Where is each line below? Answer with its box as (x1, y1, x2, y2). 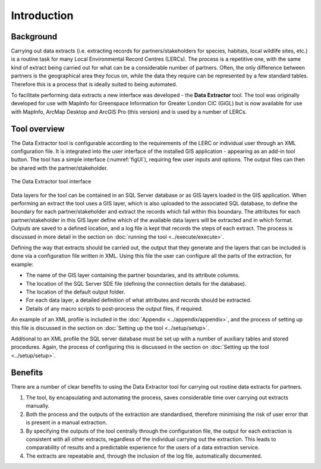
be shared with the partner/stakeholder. (11, 164, 108, 171)
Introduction (11, 9, 74, 22)
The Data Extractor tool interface (11, 178, 92, 185)
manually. (26, 402, 50, 409)
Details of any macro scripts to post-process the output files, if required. (26, 305, 203, 312)
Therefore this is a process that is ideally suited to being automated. (11, 80, 178, 87)
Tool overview (11, 124, 65, 134)
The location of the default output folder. (26, 288, 125, 295)
